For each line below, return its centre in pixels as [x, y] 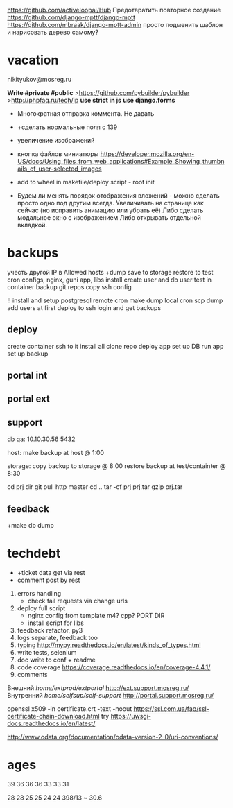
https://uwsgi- [131, 716]
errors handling [39, 594]
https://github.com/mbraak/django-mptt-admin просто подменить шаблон [115, 25]
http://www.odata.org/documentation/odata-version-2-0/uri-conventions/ [113, 737]
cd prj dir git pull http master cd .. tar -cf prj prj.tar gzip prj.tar [95, 487]
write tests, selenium [47, 653]
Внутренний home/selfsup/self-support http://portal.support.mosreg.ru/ [110, 696]
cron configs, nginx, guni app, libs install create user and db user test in [110, 280]
